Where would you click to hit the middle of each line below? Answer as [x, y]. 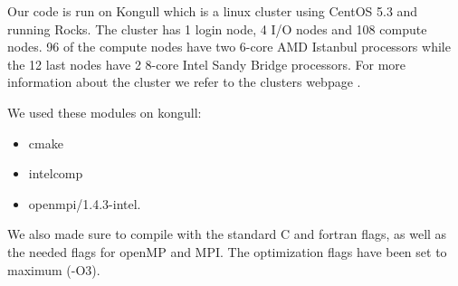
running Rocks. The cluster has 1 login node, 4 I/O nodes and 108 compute [217, 29]
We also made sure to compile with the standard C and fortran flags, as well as [227, 234]
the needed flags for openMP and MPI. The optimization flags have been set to [227, 251]
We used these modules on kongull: [105, 112]
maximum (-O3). [54, 269]
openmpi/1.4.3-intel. [85, 203]
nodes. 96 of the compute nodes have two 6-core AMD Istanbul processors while [229, 47]
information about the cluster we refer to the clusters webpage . [184, 82]
